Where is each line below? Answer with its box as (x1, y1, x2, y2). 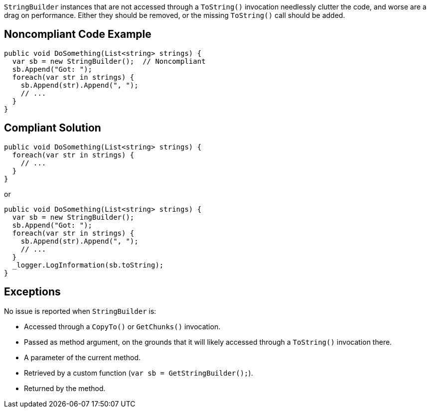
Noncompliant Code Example (4, 28, 151, 41)
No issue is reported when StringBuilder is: (4, 306, 156, 315)
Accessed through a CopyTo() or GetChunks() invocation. (24, 322, 221, 331)
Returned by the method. (24, 384, 106, 393)
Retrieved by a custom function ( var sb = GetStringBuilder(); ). (24, 368, 253, 377)
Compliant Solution (4, 122, 101, 135)
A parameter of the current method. (24, 353, 141, 362)
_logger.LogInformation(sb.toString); (12, 261, 164, 269)
